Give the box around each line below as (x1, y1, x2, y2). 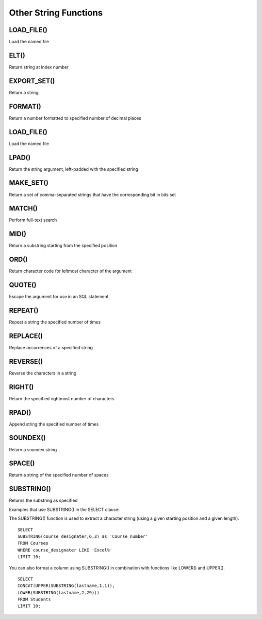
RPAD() (9, 408, 32, 417)
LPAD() (9, 153, 31, 161)
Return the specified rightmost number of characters (9, 395, 115, 401)
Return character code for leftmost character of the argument (9, 268, 132, 274)
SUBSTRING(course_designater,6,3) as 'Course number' (17, 533, 148, 539)
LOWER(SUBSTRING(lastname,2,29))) (17, 590, 99, 595)
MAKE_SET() (9, 179, 49, 187)
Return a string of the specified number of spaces (9, 472, 109, 478)
